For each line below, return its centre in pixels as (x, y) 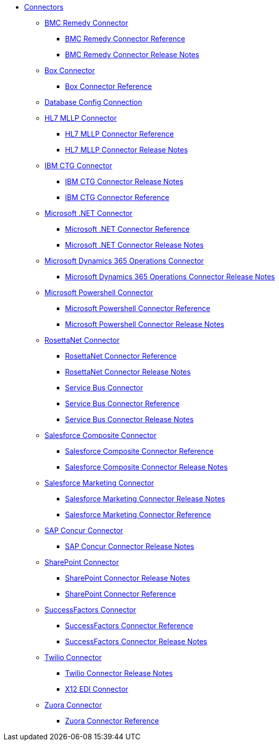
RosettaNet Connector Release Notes (128, 372)
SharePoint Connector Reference (121, 594)
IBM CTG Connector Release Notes (124, 181)
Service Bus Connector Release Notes (130, 419)
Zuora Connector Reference (112, 721)
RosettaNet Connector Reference (121, 356)
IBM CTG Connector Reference (117, 197)
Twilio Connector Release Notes (119, 673)
